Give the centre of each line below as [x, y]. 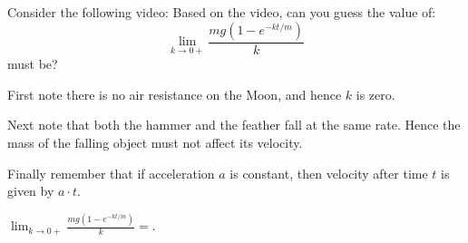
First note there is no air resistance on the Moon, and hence [175, 94]
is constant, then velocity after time [329, 173]
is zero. [375, 94]
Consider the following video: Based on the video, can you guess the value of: [222, 12]
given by [31, 191]
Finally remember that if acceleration [111, 173]
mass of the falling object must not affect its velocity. [155, 143]
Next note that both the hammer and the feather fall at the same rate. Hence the [234, 125]
